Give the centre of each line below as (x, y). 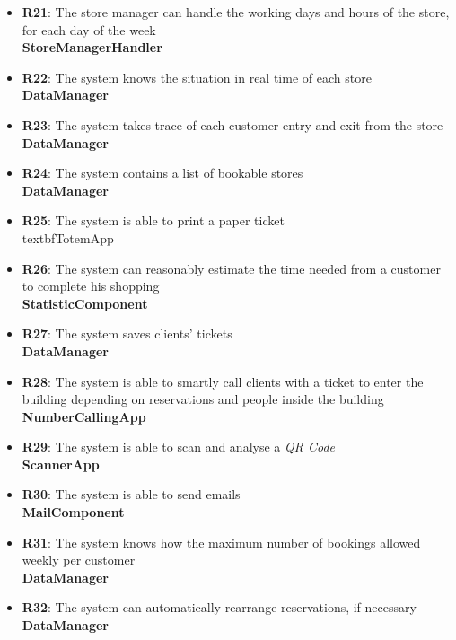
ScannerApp (61, 464)
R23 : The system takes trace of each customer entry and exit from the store (232, 124)
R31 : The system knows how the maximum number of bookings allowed (221, 542)
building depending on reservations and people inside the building (203, 399)
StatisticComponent (85, 303)
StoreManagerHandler (92, 47)
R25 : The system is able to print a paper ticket (153, 220)
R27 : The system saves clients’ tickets (127, 333)
